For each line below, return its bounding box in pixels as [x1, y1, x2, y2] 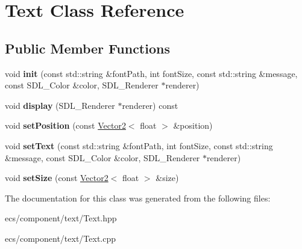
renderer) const [122, 99, 178, 111]
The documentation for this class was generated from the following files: [5, 191, 271, 204]
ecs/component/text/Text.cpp [5, 232, 116, 244]
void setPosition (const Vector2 [5, 119, 126, 132]
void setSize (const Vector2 [5, 171, 109, 184]
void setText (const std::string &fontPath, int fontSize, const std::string [5, 139, 273, 152]
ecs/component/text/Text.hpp [5, 212, 117, 224]
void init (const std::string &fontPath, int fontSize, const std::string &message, [5, 67, 298, 79]
